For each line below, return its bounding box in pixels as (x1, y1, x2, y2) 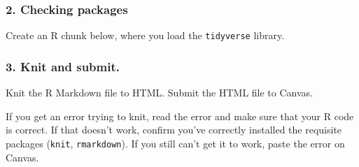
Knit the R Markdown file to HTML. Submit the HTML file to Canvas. (6, 85, 313, 100)
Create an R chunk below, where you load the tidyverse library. (6, 28, 285, 43)
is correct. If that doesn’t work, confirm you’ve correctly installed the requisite (6, 122, 342, 137)
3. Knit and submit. (6, 57, 120, 75)
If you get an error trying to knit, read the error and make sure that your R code (6, 108, 354, 123)
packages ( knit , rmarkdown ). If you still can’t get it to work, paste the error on (6, 136, 345, 150)
